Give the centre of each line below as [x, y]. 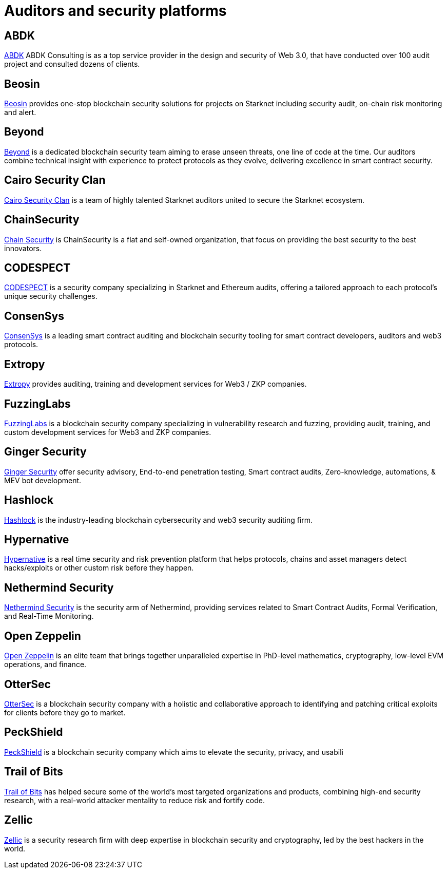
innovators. [23, 248]
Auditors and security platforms [115, 11]
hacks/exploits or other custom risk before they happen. [99, 568]
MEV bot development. [43, 480]
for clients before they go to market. [65, 712]
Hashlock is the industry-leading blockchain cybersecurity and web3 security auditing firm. [159, 520]
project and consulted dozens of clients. [72, 64]
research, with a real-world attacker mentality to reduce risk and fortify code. [134, 800]
